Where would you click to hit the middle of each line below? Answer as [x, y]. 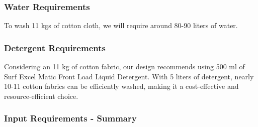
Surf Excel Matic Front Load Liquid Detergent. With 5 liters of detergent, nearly [129, 76]
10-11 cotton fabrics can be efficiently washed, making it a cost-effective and [121, 86]
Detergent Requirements [55, 47]
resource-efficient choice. [41, 96]
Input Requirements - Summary [70, 118]
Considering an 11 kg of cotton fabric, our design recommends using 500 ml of [124, 67]
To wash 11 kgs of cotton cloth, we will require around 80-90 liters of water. [121, 25]
